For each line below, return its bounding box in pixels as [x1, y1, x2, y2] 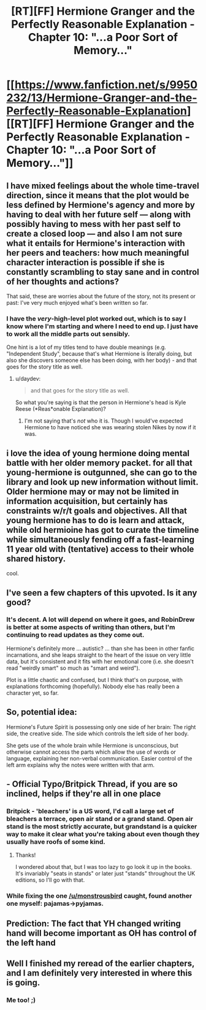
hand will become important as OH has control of [6, 928, 197, 938]
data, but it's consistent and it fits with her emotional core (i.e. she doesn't [6, 657, 194, 665]
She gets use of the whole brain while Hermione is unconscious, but [6, 741, 179, 749]
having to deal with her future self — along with [6, 209, 191, 220]
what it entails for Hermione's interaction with [6, 238, 185, 248]
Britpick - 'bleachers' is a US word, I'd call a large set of [6, 806, 174, 815]
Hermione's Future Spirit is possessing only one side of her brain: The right [6, 723, 196, 730]
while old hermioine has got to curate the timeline [6, 524, 199, 535]
